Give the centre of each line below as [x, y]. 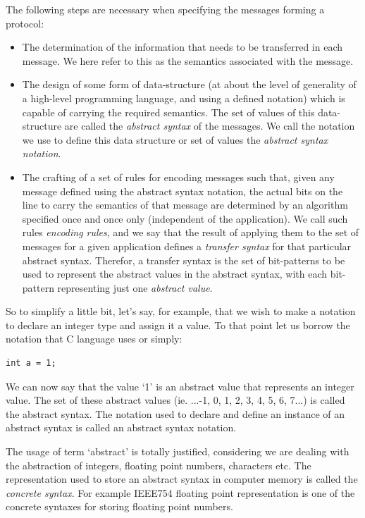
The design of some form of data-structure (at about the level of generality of [189, 84]
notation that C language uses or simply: [94, 339]
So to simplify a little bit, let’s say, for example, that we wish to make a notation [181, 311]
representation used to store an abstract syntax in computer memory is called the [182, 479]
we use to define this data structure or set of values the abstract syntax [175, 139]
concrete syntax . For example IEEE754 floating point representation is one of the [180, 492]
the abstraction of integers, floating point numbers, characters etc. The [159, 465]
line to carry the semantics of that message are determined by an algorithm [185, 205]
